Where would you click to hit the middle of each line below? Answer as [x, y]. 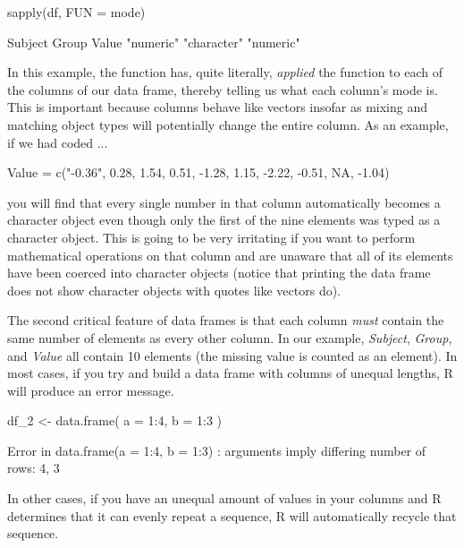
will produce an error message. [91, 390]
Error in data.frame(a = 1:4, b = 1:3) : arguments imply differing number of [217, 450]
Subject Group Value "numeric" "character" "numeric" [154, 42]
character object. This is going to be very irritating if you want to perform [211, 237]
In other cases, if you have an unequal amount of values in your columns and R [224, 498]
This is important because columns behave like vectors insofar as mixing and [218, 107]
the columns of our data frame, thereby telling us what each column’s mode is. [223, 89]
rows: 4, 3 [34, 468]
